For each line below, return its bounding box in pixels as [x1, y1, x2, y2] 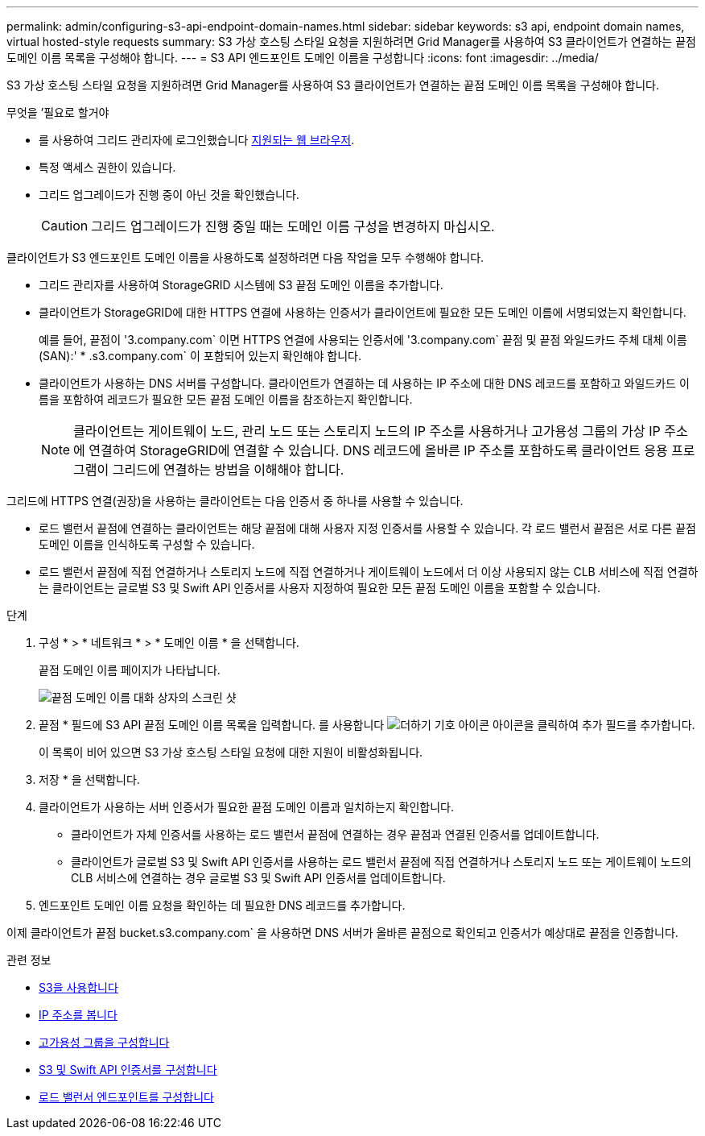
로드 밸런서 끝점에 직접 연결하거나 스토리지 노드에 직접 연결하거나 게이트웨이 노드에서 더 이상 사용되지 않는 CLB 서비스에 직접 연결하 [39, 565, 699, 578]
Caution [41, 218, 89, 234]
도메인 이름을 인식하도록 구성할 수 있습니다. [39, 537, 255, 551]
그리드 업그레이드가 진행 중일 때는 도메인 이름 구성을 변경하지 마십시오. [91, 218, 495, 234]
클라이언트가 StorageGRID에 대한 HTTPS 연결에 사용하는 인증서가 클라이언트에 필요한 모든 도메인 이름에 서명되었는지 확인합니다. [39, 305, 686, 319]
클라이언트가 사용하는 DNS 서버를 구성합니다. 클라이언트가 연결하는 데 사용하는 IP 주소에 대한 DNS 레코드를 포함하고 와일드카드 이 [39, 376, 690, 390]
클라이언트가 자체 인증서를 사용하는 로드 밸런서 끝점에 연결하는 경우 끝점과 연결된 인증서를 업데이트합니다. [71, 827, 600, 841]
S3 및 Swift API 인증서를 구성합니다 [39, 1063, 217, 1076]
